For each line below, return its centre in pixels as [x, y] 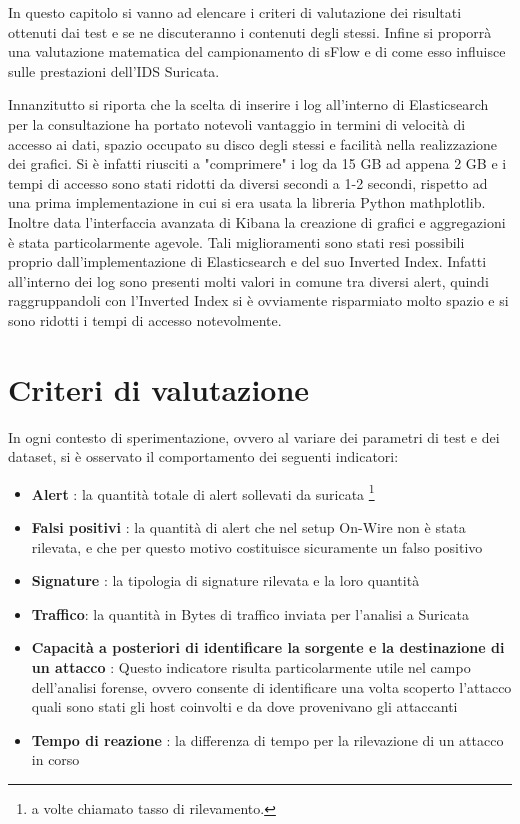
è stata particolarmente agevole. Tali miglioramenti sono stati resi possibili [236, 241]
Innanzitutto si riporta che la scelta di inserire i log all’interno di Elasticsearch [248, 104]
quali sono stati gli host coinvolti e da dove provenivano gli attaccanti [244, 706]
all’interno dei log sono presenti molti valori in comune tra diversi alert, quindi [248, 280]
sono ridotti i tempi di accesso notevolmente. [145, 319]
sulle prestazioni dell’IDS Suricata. [114, 70]
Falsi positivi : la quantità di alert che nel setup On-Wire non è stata [248, 527]
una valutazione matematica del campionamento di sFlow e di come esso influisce [257, 51]
